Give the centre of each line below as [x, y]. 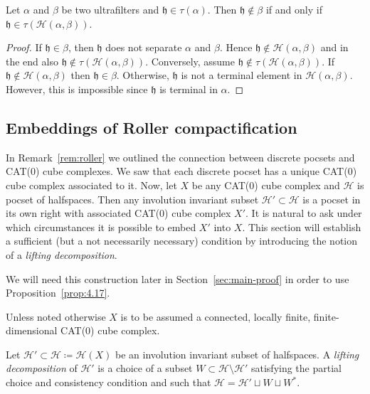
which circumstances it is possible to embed [101, 227]
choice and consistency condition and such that [109, 382]
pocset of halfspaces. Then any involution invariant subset [132, 199]
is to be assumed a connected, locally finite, [216, 316]
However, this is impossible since [77, 89]
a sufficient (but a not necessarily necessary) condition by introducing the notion [182, 241]
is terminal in [189, 89]
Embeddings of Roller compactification [152, 127]
